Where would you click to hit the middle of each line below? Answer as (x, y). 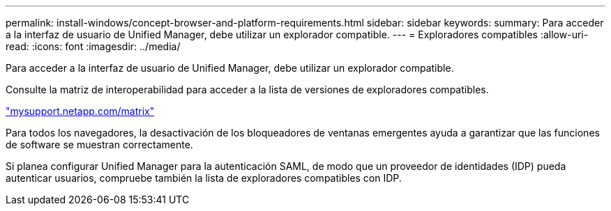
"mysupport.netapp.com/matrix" (80, 111)
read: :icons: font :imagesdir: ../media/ (93, 46)
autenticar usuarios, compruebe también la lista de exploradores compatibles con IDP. (204, 178)
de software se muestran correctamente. (99, 144)
